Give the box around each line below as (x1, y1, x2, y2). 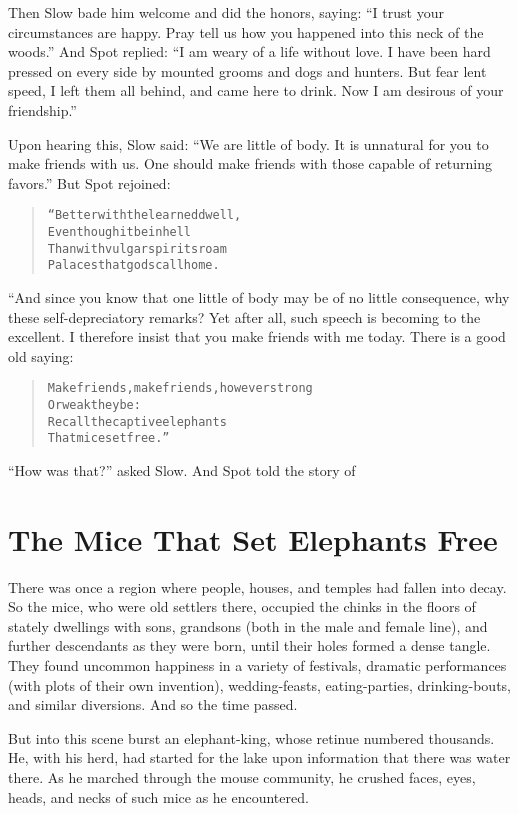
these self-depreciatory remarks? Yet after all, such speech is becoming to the (8, 306, 481, 327)
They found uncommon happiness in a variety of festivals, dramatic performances (8, 655, 507, 676)
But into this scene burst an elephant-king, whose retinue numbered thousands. (8, 727, 495, 748)
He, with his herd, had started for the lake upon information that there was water (8, 747, 511, 768)
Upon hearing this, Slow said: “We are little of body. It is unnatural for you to (8, 133, 489, 154)
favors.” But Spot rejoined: (8, 172, 171, 193)
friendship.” (8, 99, 77, 120)
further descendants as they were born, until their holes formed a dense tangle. (8, 635, 491, 656)
